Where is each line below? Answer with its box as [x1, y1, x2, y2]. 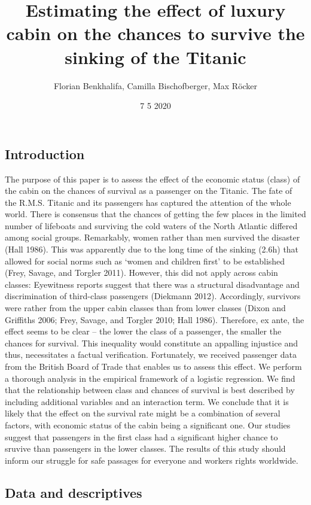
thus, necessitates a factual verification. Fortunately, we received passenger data [5, 348, 297, 361]
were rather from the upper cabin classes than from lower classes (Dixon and [5, 302, 286, 314]
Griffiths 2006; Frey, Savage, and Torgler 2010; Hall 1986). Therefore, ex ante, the [5, 313, 304, 325]
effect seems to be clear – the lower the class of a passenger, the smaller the [5, 325, 282, 337]
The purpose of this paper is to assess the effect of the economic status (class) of [5, 172, 300, 185]
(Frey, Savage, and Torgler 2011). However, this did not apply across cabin [5, 266, 278, 279]
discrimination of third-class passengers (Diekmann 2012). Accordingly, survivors [5, 290, 301, 302]
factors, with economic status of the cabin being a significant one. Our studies [5, 418, 291, 431]
